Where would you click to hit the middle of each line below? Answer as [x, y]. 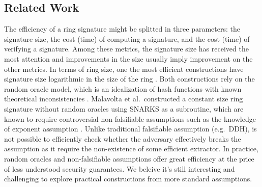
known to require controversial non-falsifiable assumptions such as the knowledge [130, 118]
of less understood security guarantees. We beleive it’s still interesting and [120, 168]
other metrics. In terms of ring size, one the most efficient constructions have [124, 69]
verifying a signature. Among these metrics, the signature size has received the [126, 49]
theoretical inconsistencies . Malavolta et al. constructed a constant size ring [124, 99]
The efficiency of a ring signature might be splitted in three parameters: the [122, 29]
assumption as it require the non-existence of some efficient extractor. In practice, [131, 149]
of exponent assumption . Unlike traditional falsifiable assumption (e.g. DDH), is [130, 129]
